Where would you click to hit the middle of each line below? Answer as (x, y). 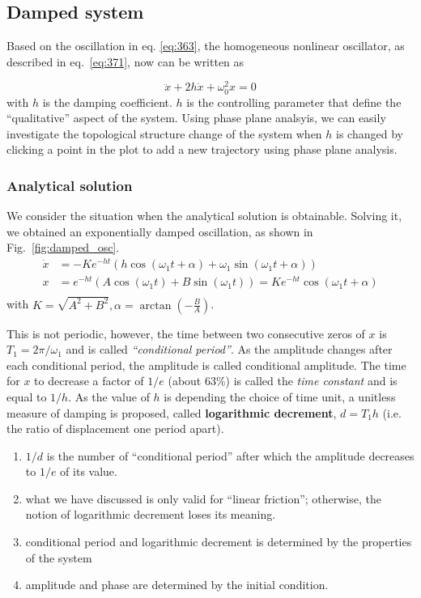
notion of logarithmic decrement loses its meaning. (151, 514)
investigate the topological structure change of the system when (164, 133)
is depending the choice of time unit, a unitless (280, 396)
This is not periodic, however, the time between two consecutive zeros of (186, 333)
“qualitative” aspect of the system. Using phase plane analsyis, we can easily (196, 118)
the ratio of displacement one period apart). (115, 428)
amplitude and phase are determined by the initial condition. (177, 585)
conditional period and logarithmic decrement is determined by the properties (219, 542)
